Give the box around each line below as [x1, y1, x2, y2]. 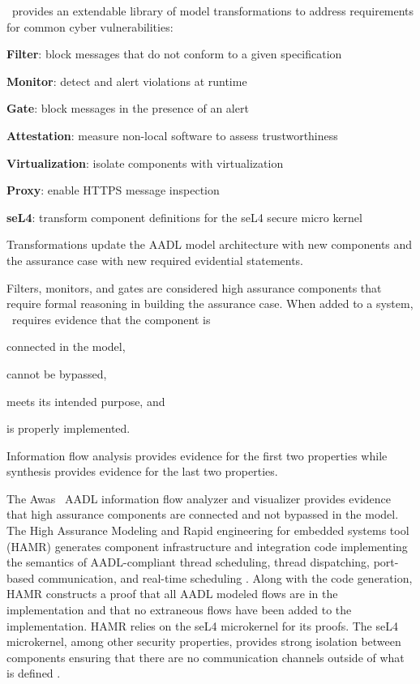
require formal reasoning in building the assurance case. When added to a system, [6, 295, 414, 312]
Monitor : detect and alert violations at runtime [6, 72, 247, 89]
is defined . [6, 665, 61, 682]
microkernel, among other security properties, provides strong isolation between [6, 633, 401, 650]
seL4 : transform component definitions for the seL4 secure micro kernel [6, 208, 362, 225]
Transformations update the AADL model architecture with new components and [6, 236, 413, 253]
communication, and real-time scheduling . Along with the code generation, [37, 569, 413, 586]
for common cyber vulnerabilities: [6, 18, 174, 35]
